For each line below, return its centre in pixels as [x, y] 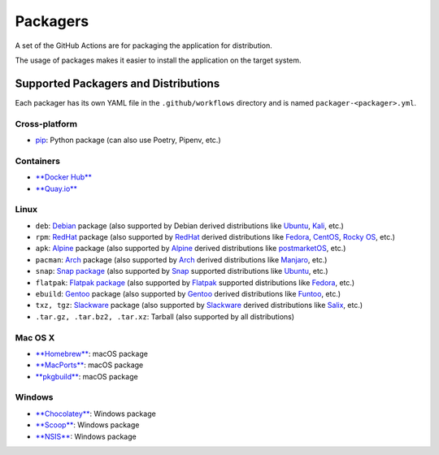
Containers [38, 161]
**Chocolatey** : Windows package [96, 414]
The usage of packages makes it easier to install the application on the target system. [158, 60]
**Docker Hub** [64, 177]
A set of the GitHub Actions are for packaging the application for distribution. [143, 45]
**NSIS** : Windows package [86, 436]
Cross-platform [46, 123]
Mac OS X [35, 337]
